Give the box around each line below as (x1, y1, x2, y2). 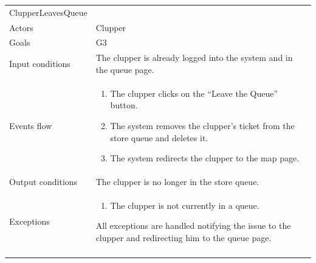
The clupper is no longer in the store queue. (95, 175, 259, 188)
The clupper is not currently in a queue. (110, 198, 259, 211)
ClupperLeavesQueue (9, 5, 88, 18)
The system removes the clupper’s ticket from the (110, 119, 295, 131)
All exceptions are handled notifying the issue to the (95, 219, 291, 232)
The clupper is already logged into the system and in (95, 51, 293, 64)
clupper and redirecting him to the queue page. (95, 231, 272, 244)
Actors (9, 21, 33, 33)
